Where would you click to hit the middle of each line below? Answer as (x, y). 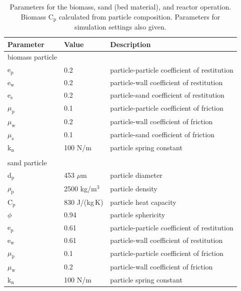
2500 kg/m (80, 189)
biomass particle (32, 57)
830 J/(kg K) (83, 202)
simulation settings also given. (120, 27)
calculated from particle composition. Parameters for (139, 16)
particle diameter (136, 175)
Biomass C (37, 16)
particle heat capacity (143, 202)
